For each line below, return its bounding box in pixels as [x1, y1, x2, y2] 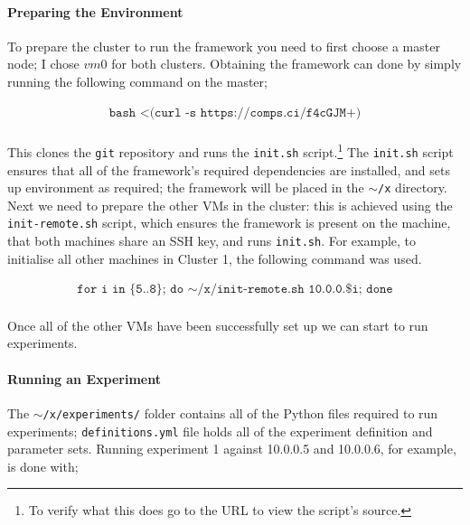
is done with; [7, 456, 79, 475]
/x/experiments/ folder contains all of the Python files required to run [42, 403, 438, 422]
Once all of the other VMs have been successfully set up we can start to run [7, 315, 428, 334]
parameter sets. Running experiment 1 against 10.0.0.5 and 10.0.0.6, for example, [7, 439, 456, 458]
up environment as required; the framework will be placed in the [7, 178, 364, 197]
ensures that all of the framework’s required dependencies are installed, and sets [7, 160, 450, 179]
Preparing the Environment [7, 2, 183, 21]
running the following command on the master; [7, 71, 268, 90]
